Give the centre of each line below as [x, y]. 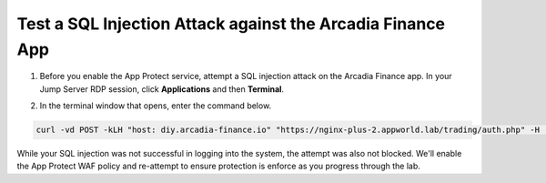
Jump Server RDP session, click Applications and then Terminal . [162, 89]
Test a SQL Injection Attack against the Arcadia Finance [231, 24]
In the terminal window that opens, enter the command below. [156, 106]
